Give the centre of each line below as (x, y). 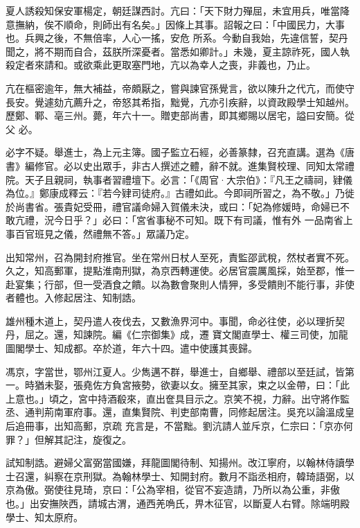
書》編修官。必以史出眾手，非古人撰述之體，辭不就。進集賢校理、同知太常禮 (180, 165)
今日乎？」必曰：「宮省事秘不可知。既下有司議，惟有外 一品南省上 (203, 220)
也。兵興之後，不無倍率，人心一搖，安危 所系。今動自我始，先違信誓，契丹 (177, 38)
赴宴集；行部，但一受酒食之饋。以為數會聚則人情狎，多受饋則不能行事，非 (175, 284)
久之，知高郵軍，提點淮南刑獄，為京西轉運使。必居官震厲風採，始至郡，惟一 (180, 271)
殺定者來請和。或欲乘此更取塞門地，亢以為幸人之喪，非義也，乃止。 (161, 65)
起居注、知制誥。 (102, 298)
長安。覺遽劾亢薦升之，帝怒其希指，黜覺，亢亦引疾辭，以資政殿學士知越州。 (180, 102)
